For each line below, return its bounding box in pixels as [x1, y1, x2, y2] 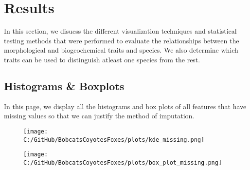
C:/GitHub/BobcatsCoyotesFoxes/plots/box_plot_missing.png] [23, 159, 222, 166]
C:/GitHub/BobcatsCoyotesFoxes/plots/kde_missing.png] [23, 136, 205, 143]
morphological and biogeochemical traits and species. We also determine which [4, 45, 238, 55]
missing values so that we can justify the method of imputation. [4, 111, 195, 121]
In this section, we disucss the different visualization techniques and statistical [4, 26, 237, 36]
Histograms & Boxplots [4, 78, 125, 93]
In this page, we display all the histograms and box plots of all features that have [4, 101, 247, 111]
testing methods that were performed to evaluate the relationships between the [4, 35, 239, 45]
